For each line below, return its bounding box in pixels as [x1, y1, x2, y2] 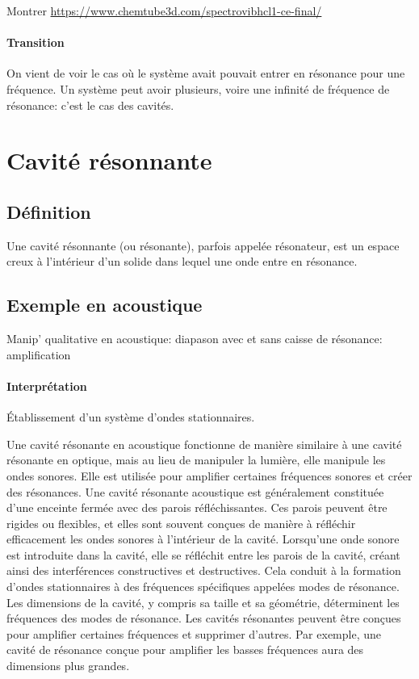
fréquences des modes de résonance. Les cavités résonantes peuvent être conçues [6, 610, 401, 627]
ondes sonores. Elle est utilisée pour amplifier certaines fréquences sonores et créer [6, 467, 413, 484]
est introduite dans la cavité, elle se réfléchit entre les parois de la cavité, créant [6, 546, 400, 563]
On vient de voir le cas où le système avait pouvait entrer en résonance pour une [6, 65, 405, 82]
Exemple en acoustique [6, 292, 203, 317]
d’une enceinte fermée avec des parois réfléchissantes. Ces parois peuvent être [6, 499, 388, 516]
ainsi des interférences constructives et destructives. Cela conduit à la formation [6, 562, 401, 579]
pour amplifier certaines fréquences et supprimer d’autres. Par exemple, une [6, 625, 381, 642]
